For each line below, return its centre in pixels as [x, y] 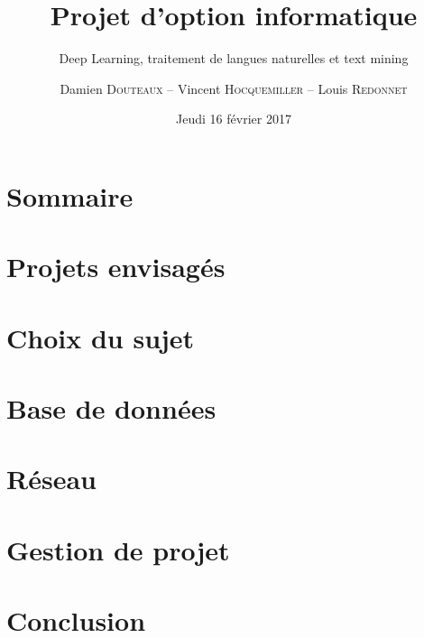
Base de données [111, 408]
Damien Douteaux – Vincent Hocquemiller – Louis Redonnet [234, 88]
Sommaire [70, 195]
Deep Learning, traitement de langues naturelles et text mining [234, 58]
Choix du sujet [101, 337]
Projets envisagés [116, 267]
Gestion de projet [118, 549]
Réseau [51, 479]
